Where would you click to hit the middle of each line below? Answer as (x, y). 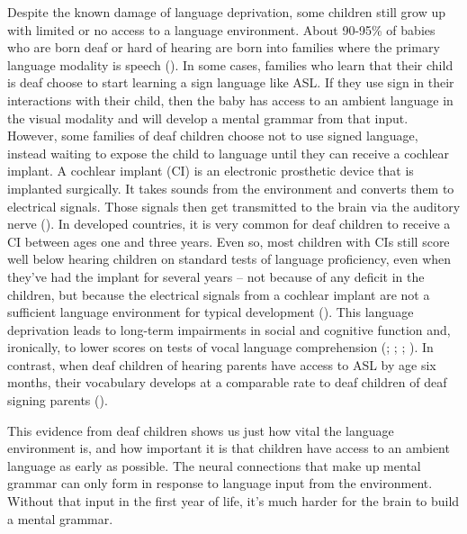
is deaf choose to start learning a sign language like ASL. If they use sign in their (231, 82)
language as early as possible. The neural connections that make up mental (214, 465)
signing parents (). (58, 400)
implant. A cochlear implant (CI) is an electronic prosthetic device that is (211, 171)
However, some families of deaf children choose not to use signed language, (213, 136)
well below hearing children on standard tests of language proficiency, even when (229, 259)
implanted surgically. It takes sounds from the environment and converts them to (231, 188)
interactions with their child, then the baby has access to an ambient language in (230, 100)
